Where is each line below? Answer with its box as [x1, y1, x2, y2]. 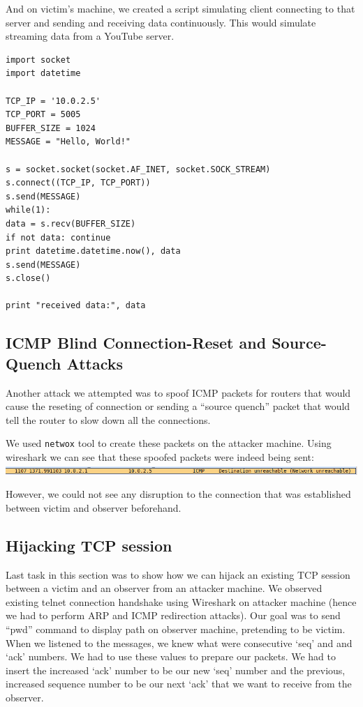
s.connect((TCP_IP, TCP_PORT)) [6, 178, 151, 188]
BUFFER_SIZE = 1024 [6, 123, 96, 133]
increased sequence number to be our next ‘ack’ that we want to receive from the [6, 676, 352, 691]
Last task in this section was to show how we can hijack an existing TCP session [6, 567, 350, 581]
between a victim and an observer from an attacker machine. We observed [6, 581, 323, 595]
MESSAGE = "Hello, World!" [6, 137, 131, 147]
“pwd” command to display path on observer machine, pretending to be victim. [6, 622, 346, 637]
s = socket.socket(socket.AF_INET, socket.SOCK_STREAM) [6, 164, 271, 174]
